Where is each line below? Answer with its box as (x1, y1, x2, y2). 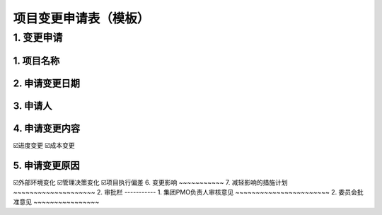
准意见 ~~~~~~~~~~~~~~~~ (13, 198, 100, 207)
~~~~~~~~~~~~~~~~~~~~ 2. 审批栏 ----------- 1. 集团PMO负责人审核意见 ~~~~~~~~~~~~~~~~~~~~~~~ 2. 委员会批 (13, 188, 364, 197)
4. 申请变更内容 (13, 122, 81, 134)
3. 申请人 (13, 100, 52, 112)
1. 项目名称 (13, 54, 60, 66)
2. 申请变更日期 (13, 77, 81, 89)
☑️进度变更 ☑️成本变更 (13, 141, 75, 149)
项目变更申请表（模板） (13, 11, 150, 26)
